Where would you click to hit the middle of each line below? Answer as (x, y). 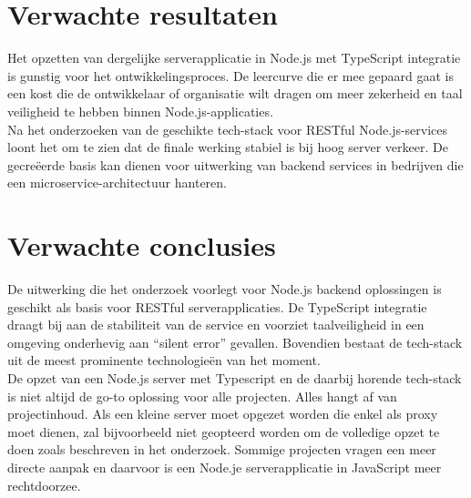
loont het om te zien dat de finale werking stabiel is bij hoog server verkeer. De (228, 147)
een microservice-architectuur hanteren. (117, 183)
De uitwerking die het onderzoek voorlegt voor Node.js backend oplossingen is (225, 289)
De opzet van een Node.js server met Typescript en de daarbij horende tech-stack (235, 377)
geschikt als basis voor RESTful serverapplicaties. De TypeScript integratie (217, 306)
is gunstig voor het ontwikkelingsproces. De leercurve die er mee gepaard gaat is (230, 75)
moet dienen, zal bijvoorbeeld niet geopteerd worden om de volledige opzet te (224, 431)
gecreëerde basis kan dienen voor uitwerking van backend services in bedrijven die (235, 164)
